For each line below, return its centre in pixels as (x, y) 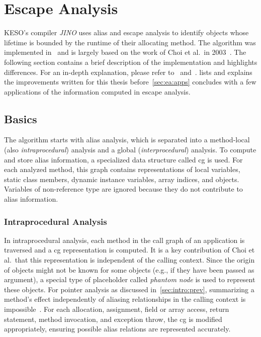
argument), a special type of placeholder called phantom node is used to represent (130, 279)
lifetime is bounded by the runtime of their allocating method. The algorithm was (130, 42)
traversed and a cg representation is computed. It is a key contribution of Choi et (129, 250)
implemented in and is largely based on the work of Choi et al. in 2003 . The (125, 52)
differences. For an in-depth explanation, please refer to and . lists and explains (128, 72)
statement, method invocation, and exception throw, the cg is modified (113, 319)
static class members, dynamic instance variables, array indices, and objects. (122, 179)
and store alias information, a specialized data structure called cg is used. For (123, 159)
